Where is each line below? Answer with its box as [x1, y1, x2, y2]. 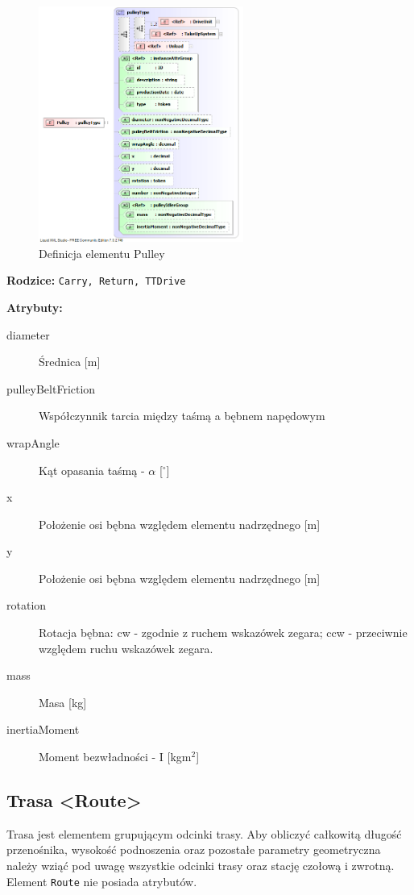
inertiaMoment [6, 721, 80, 738]
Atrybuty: [6, 298, 63, 315]
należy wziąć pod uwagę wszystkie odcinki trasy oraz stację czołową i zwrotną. [6, 857, 395, 874]
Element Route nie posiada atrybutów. [6, 872, 197, 889]
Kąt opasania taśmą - [39, 461, 145, 478]
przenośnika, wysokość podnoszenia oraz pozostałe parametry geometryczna [6, 841, 381, 858]
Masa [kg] [39, 693, 87, 710]
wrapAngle [6, 434, 60, 451]
